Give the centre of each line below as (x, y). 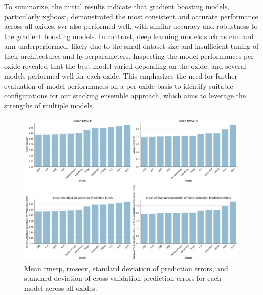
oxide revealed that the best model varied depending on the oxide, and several (125, 66)
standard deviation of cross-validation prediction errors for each (123, 278)
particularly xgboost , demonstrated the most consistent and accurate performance (131, 16)
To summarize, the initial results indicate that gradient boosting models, (117, 6)
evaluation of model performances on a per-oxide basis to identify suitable (119, 85)
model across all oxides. (61, 288)
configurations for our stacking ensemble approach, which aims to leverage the (125, 96)
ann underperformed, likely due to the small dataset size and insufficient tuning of (131, 46)
